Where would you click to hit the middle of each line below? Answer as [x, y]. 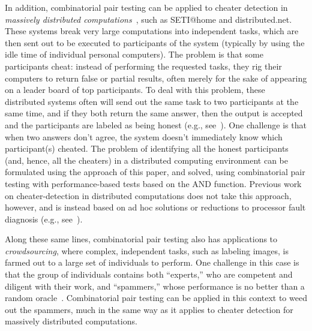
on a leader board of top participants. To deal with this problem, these [135, 90]
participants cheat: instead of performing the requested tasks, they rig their [143, 66]
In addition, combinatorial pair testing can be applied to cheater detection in [146, 7]
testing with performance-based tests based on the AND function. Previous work [153, 183]
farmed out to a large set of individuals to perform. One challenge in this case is [152, 262]
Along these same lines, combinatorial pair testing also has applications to [141, 239]
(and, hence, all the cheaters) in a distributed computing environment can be [147, 160]
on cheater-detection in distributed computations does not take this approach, [148, 195]
